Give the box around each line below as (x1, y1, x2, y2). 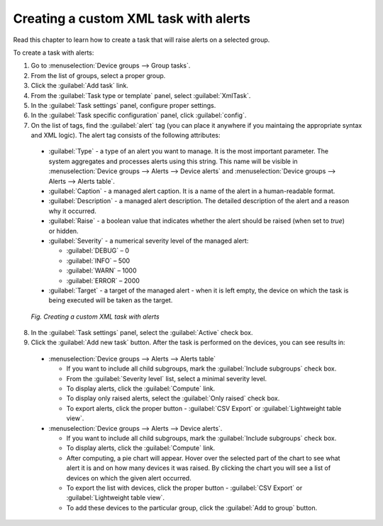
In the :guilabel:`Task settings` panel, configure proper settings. (30, 101, 216, 109)
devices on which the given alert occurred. (66, 473, 191, 482)
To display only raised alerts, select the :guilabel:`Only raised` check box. (66, 394, 280, 402)
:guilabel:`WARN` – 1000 (66, 266, 138, 275)
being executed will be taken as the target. (48, 296, 173, 305)
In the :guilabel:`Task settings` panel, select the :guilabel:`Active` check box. (30, 329, 253, 337)
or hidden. (48, 226, 79, 235)
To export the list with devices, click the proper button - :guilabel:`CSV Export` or (66, 483, 303, 492)
